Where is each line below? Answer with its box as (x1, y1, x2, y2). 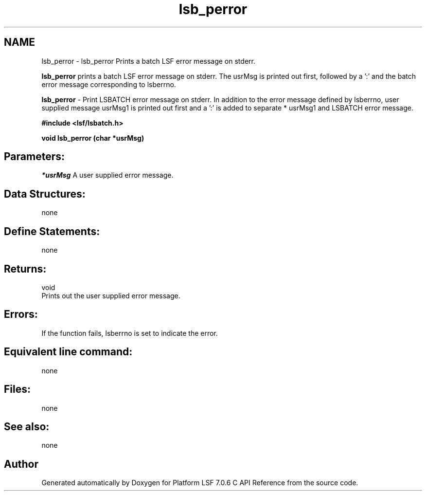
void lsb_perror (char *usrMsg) (41, 133, 144, 142)
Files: (4, 383, 31, 396)
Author (4, 458, 38, 470)
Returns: (4, 262, 47, 275)
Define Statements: (4, 225, 100, 238)
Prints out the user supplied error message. (41, 291, 180, 300)
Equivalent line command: (4, 346, 133, 358)
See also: (4, 420, 50, 433)
